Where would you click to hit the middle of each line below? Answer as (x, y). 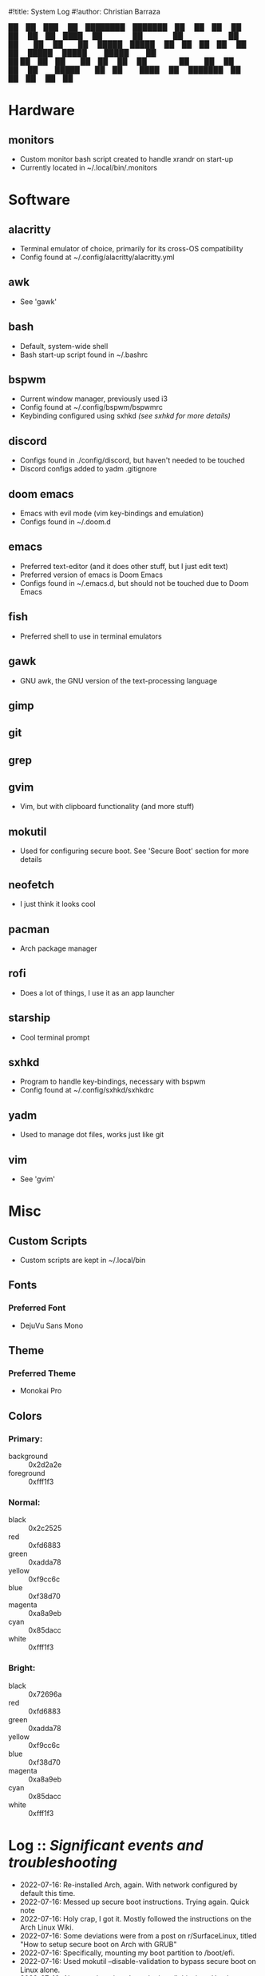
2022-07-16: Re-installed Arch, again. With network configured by (129, 1885)
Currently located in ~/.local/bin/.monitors (89, 168)
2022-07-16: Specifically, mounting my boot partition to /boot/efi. (127, 1953)
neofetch (31, 885)
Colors (25, 1416)
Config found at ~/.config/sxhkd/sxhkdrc (87, 1090)
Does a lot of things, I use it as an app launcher (97, 992)
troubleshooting (63, 1862)
